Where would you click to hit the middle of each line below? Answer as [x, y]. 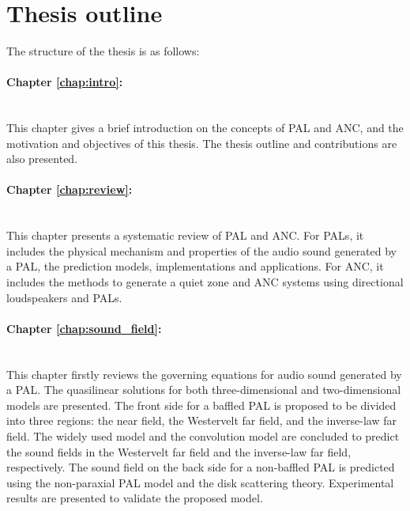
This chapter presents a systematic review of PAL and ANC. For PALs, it [185, 235]
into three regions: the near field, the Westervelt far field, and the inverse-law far [202, 420]
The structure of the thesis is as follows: [103, 51]
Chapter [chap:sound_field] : [84, 328]
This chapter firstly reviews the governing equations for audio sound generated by [204, 374]
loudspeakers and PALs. [64, 297]
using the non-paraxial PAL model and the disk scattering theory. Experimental [200, 482]
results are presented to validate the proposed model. [135, 498]
